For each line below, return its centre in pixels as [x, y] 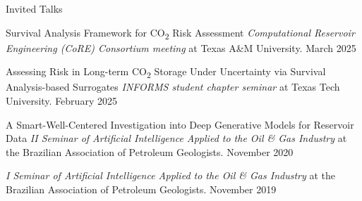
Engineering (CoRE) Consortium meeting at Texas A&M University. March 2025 [181, 47]
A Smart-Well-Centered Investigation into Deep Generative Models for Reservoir [180, 124]
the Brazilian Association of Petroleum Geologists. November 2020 [150, 151]
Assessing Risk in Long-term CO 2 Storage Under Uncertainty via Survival [166, 72]
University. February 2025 [61, 101]
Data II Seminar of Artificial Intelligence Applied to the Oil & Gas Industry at [176, 138]
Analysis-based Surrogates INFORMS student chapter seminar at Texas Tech [173, 87]
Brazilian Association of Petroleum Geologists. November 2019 [141, 189]
